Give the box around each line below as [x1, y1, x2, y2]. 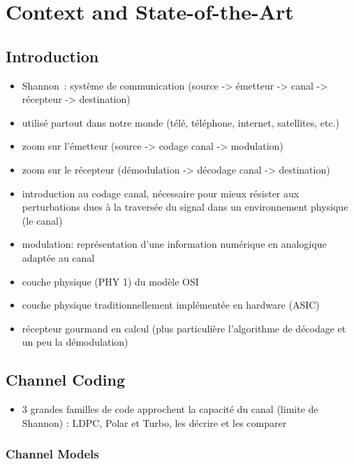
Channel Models [6, 445, 99, 463]
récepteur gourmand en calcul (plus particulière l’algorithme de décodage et [22, 321, 346, 335]
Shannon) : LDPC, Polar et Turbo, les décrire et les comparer [22, 415, 287, 430]
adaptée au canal [22, 250, 95, 265]
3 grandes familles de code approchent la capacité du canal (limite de [22, 402, 318, 416]
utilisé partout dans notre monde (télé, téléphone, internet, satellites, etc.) [22, 115, 340, 129]
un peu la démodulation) [22, 335, 128, 349]
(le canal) [22, 213, 63, 227]
